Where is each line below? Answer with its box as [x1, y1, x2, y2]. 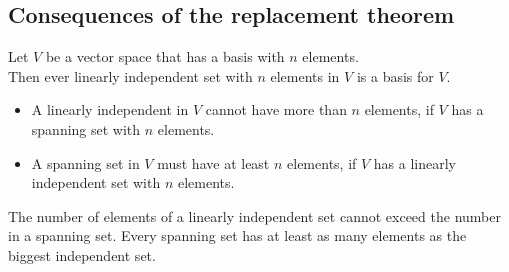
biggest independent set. [8, 244, 156, 265]
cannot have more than [205, 99, 347, 120]
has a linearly [373, 152, 457, 173]
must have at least [157, 152, 270, 173]
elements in [270, 65, 340, 86]
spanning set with [31, 118, 141, 139]
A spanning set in [31, 152, 140, 173]
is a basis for [356, 65, 434, 86]
